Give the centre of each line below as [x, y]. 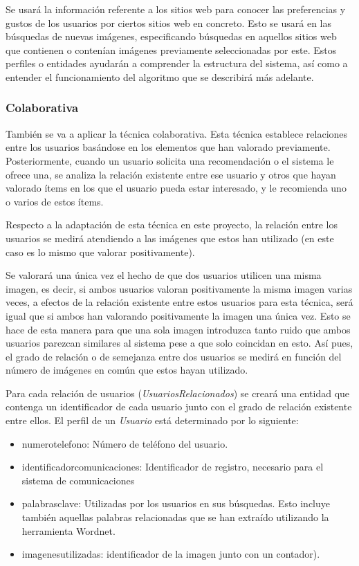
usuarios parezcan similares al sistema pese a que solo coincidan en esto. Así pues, [179, 343]
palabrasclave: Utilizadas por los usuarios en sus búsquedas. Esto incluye [176, 503]
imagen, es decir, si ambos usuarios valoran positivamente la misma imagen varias [179, 288]
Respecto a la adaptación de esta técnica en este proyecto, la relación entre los [172, 225]
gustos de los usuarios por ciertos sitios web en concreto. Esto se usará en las [169, 22]
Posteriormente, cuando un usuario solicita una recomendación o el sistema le [170, 160]
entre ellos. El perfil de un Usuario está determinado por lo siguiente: [152, 420]
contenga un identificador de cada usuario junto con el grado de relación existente [179, 407]
